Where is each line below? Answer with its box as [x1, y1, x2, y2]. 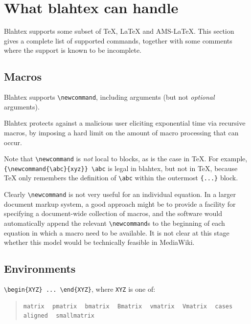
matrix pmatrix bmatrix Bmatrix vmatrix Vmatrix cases [23, 302, 233, 310]
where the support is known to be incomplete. [4, 45, 142, 55]
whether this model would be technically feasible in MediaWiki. [4, 237, 195, 247]
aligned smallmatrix [23, 312, 94, 320]
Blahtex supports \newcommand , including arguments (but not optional [4, 92, 215, 102]
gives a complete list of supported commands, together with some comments [4, 35, 232, 45]
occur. [4, 137, 22, 147]
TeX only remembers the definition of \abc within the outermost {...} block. [4, 173, 238, 183]
